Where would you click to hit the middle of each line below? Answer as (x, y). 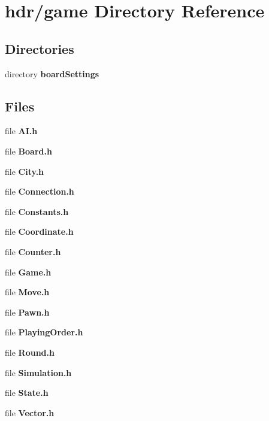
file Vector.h (30, 412)
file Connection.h (40, 191)
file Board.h (28, 151)
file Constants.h (37, 211)
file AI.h (21, 131)
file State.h (27, 393)
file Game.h (28, 272)
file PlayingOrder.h (44, 332)
